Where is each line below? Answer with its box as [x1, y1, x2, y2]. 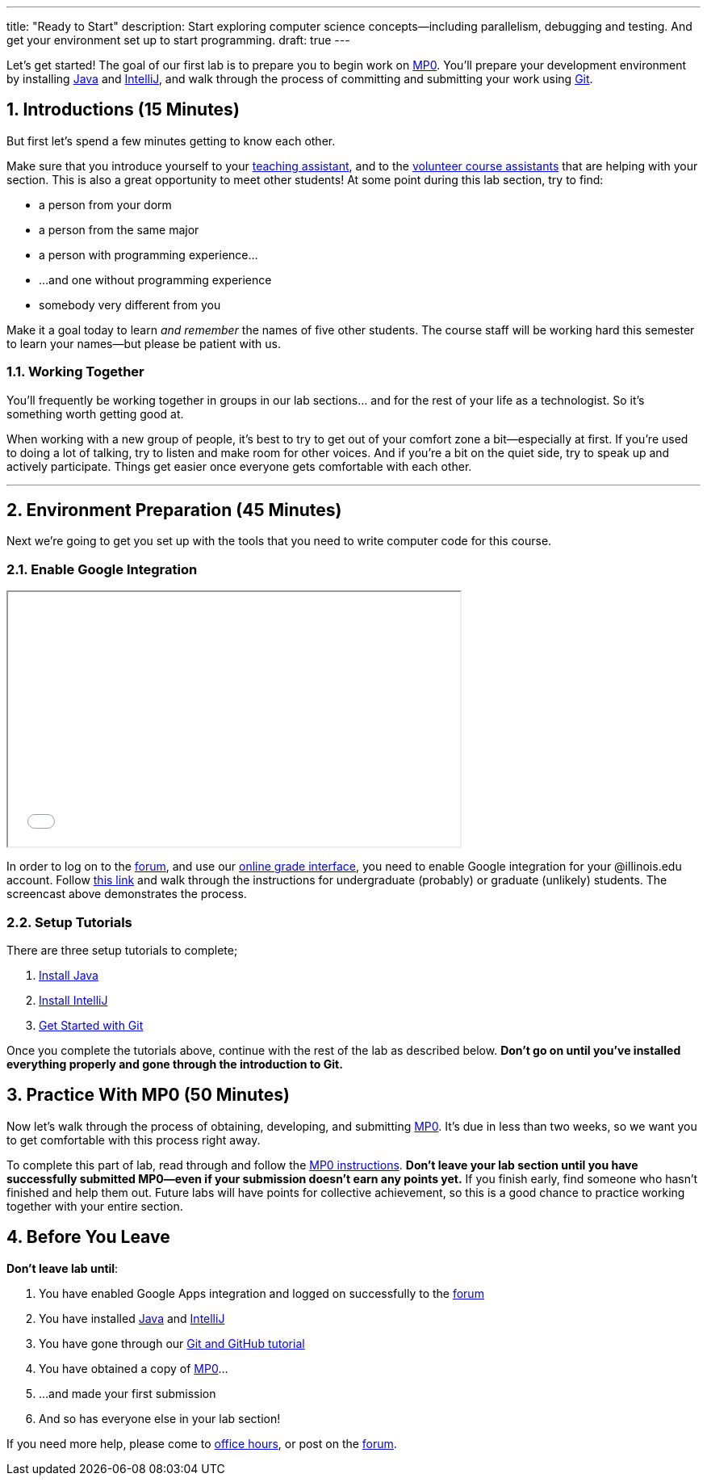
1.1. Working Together [6, 363, 144, 380]
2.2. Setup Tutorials [6, 913, 132, 930]
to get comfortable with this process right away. [6, 1132, 261, 1147]
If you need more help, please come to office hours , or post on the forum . [6, 1436, 397, 1451]
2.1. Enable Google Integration [6, 560, 198, 577]
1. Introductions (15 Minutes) [6, 99, 240, 120]
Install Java [39, 968, 98, 982]
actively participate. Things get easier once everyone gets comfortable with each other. [6, 459, 472, 473]
